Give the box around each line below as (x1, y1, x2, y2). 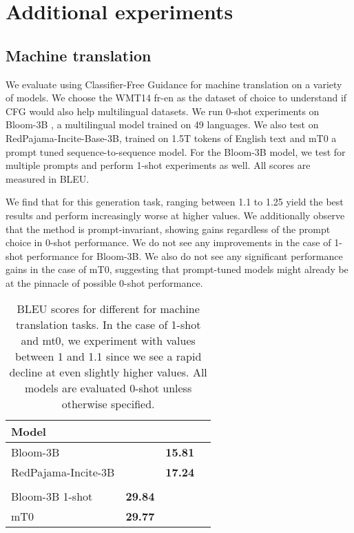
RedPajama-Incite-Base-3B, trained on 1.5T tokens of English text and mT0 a (6, 130, 337, 145)
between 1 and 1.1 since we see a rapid (14, 348, 202, 365)
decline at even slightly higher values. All (9, 364, 207, 381)
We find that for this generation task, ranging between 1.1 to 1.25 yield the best (6, 194, 344, 209)
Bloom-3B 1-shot (11, 488, 93, 505)
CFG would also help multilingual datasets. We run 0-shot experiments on (6, 103, 320, 118)
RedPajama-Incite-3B (11, 464, 115, 481)
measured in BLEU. (6, 171, 90, 185)
